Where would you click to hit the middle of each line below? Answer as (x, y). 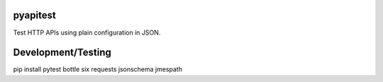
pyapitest (34, 15)
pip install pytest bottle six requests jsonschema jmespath (98, 69)
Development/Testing (62, 53)
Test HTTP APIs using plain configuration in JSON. (87, 33)
